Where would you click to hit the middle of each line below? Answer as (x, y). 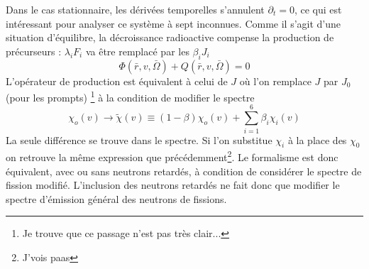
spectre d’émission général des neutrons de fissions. (116, 198)
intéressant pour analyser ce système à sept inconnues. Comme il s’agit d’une (174, 23)
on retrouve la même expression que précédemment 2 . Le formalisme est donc (172, 156)
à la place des (317, 139)
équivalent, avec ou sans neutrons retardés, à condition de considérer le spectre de (184, 171)
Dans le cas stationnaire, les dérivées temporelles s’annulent (135, 9)
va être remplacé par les (137, 51)
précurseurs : (34, 51)
